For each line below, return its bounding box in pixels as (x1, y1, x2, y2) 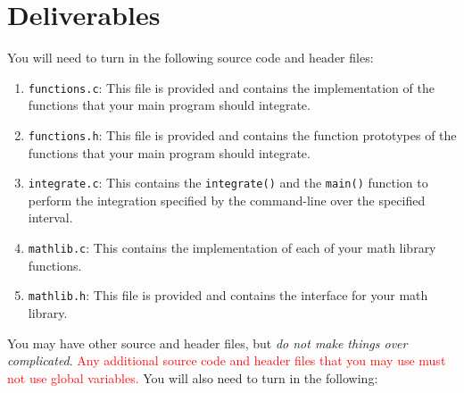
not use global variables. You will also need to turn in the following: (7, 368, 378, 387)
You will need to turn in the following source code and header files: (7, 48, 374, 67)
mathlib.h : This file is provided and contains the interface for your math (28, 286, 428, 305)
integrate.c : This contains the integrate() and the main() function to (28, 173, 428, 192)
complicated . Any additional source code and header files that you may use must (7, 351, 446, 370)
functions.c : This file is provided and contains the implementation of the (28, 78, 435, 96)
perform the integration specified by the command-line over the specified (28, 190, 426, 209)
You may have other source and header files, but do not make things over (7, 333, 408, 352)
